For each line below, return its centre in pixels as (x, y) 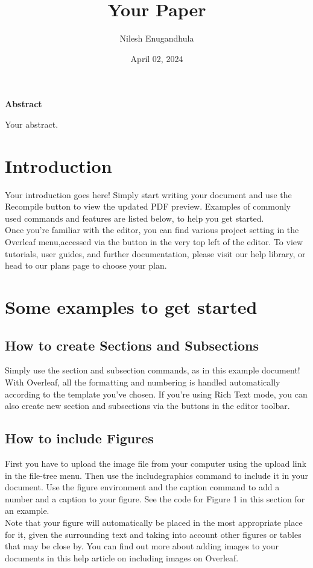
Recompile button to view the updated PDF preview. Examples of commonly (148, 206)
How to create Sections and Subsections (132, 345)
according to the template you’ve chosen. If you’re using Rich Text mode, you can (156, 394)
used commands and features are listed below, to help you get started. (134, 218)
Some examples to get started (131, 306)
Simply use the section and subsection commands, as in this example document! (153, 370)
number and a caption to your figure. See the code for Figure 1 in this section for (155, 498)
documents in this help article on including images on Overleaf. (122, 557)
